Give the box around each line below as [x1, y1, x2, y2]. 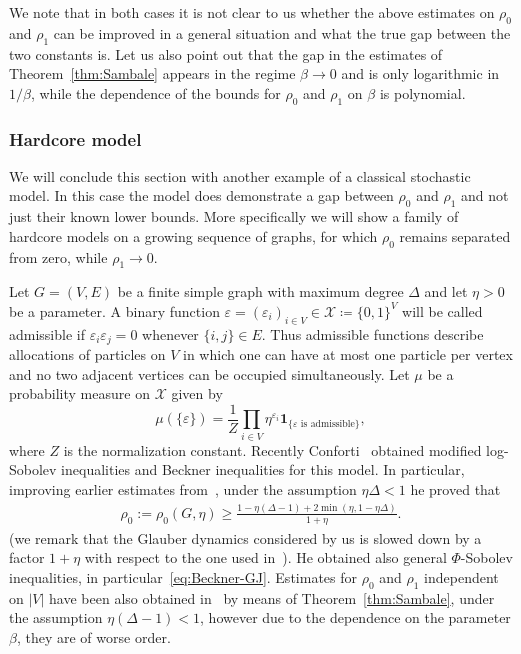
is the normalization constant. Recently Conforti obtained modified [63, 439, 482, 460]
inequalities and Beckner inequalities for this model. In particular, [61, 459, 465, 480]
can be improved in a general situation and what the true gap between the [53, 22, 511, 43]
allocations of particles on [9, 344, 166, 365]
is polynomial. [379, 82, 466, 103]
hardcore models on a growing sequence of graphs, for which [9, 225, 378, 246]
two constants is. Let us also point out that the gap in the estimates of [9, 43, 443, 64]
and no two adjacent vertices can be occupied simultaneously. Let [9, 363, 410, 384]
